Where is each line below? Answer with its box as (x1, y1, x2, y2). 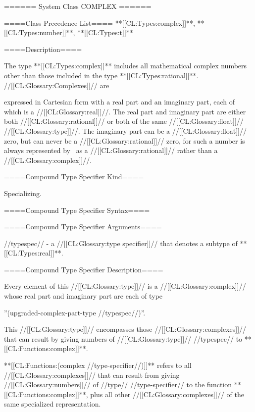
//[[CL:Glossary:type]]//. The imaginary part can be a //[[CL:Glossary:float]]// (4, 125, 247, 136)
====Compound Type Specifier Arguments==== (4, 221, 162, 232)
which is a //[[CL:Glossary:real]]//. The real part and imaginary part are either (4, 106, 246, 116)
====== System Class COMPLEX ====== (4, 1, 152, 11)
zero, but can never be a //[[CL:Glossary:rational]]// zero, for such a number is (4, 135, 245, 146)
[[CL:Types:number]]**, (4, 27, 75, 38)
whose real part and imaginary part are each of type (4, 291, 162, 301)
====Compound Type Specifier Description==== (4, 264, 163, 274)
